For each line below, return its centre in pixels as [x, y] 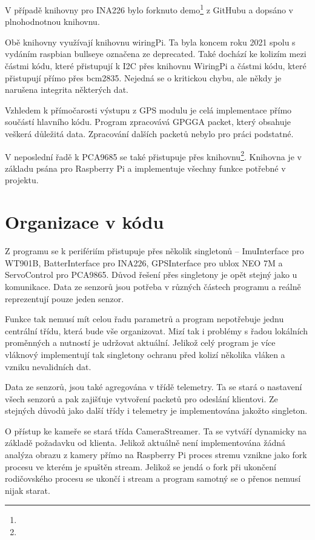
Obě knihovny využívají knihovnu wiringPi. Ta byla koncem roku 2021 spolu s [150, 42]
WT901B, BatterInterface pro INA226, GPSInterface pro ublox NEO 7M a [144, 262]
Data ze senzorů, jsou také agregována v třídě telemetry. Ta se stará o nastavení [154, 387]
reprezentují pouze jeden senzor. [65, 298]
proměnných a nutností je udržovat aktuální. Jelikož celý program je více [140, 343]
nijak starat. [28, 490]
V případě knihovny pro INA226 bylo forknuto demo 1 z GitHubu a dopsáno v [149, 9]
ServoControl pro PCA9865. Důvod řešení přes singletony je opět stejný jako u [151, 275]
